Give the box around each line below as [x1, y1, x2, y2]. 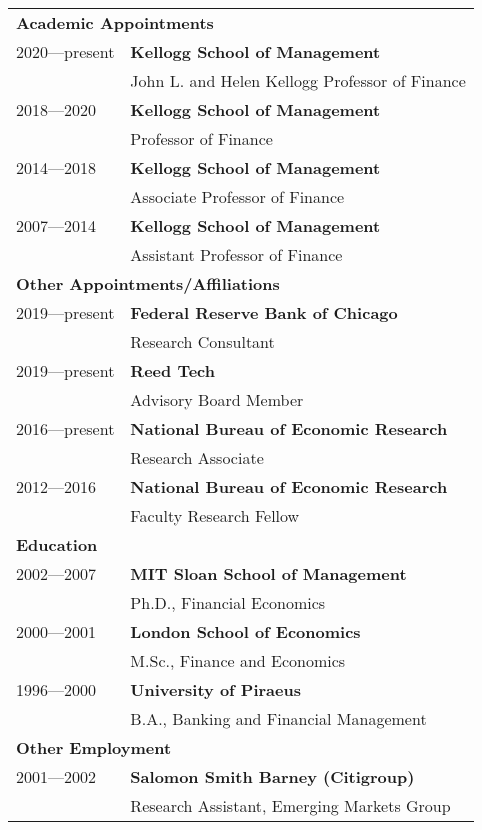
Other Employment [16, 736, 172, 759]
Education [16, 533, 98, 556]
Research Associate [130, 446, 264, 469]
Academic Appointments [16, 11, 214, 34]
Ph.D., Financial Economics [130, 591, 326, 614]
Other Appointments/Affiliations [16, 272, 280, 295]
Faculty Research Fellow [130, 504, 300, 527]
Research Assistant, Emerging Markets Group [130, 794, 451, 817]
